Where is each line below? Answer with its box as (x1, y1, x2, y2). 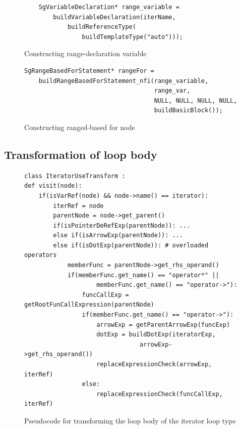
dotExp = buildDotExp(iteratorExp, (96, 331, 216, 338)
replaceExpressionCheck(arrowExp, (96, 361, 212, 368)
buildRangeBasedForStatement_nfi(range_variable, (38, 77, 209, 84)
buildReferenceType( (67, 23, 136, 31)
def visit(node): (24, 182, 82, 190)
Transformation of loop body (4, 146, 157, 162)
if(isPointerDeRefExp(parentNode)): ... (53, 222, 191, 229)
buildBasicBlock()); (154, 107, 223, 114)
